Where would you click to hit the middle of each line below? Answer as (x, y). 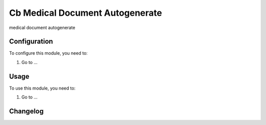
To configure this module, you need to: (49, 53)
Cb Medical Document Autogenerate (85, 13)
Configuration (31, 42)
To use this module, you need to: (42, 88)
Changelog (26, 111)
